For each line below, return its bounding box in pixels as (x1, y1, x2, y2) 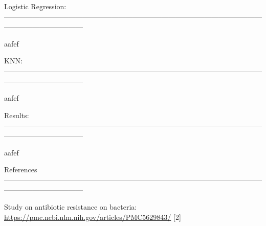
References (4, 164, 37, 175)
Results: (4, 109, 29, 120)
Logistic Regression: (4, 1, 66, 11)
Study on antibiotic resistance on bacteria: (4, 201, 137, 212)
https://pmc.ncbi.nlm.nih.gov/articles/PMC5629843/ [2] (4, 211, 181, 222)
